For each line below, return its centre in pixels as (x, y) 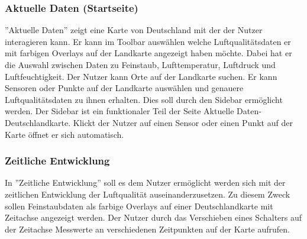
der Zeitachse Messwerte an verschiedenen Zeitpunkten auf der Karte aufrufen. (147, 229)
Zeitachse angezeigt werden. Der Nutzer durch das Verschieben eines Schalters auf (153, 217)
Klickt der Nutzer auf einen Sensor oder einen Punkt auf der (183, 122)
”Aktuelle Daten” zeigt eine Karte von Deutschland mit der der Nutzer (134, 30)
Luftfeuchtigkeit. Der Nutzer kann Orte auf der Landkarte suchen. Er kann (141, 76)
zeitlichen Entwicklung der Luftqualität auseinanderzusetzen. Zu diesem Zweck (148, 194)
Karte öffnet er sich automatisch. (64, 134)
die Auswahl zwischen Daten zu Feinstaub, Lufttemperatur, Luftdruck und (140, 64)
